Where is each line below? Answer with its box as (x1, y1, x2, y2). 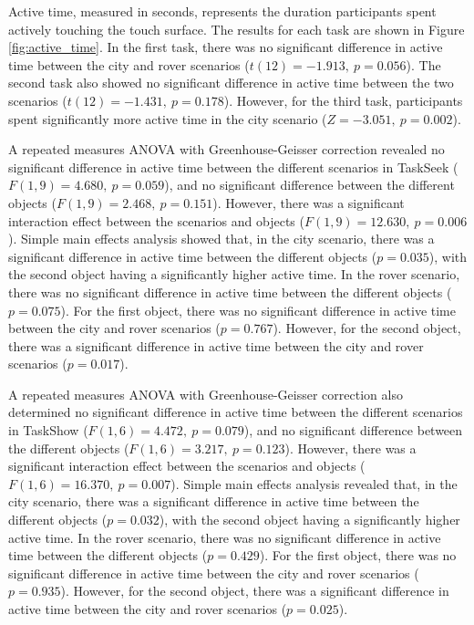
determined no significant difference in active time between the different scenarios (8, 402, 463, 422)
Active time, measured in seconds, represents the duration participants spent (8, 2, 437, 20)
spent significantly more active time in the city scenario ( (8, 109, 327, 128)
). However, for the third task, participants (223, 90, 463, 109)
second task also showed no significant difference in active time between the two (8, 73, 454, 92)
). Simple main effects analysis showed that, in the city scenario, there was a (8, 229, 435, 248)
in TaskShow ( (8, 421, 88, 440)
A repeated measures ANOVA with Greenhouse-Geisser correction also (8, 384, 403, 403)
